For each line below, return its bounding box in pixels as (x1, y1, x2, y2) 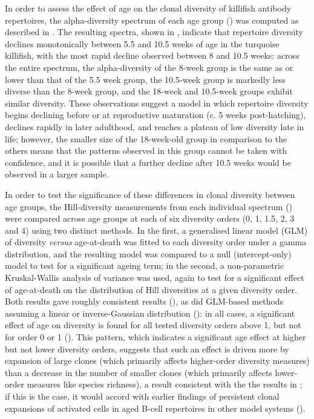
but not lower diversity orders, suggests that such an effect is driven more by (5, 342, 289, 355)
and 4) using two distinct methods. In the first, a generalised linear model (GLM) (5, 223, 308, 236)
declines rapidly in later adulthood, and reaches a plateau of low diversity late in (5, 120, 304, 133)
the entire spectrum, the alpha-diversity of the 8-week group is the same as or (5, 61, 293, 73)
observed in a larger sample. (5, 168, 109, 180)
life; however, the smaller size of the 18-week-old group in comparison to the (5, 132, 287, 145)
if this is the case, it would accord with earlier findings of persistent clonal (5, 390, 280, 402)
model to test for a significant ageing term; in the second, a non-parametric (5, 259, 284, 272)
